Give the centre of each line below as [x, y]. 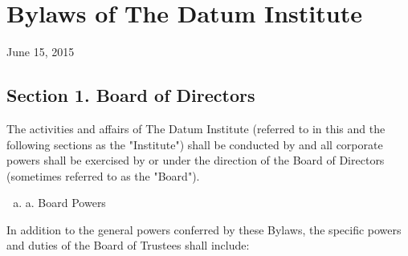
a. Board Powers [65, 203]
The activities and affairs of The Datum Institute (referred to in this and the [196, 128]
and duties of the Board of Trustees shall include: [128, 245]
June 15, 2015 [41, 52]
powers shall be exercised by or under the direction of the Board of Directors [196, 160]
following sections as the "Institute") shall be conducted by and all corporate [195, 144]
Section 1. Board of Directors [131, 95]
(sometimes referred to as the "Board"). [103, 175]
